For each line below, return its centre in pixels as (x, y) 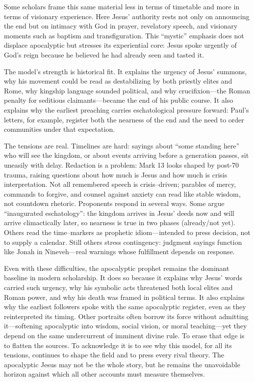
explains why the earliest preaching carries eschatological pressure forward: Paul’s (127, 109)
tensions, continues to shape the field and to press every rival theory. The (114, 355)
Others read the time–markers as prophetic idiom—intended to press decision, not (127, 232)
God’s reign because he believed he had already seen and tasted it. (104, 54)
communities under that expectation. (60, 129)
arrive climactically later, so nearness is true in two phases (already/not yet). (120, 222)
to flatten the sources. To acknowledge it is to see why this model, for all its (118, 345)
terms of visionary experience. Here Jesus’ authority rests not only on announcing (127, 16)
